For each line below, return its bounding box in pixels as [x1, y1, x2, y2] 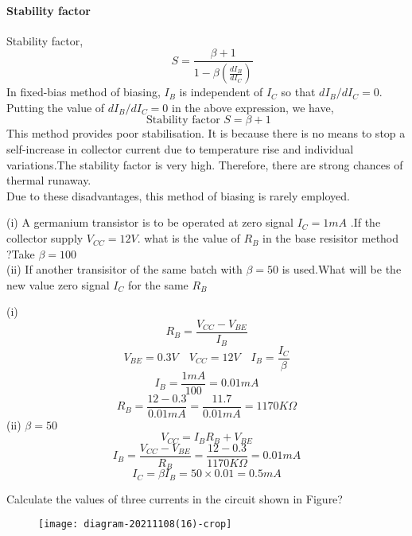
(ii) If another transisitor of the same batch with [6, 261, 243, 278]
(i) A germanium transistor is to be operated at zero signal [6, 214, 294, 231]
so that [281, 84, 316, 100]
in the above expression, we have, [172, 99, 334, 115]
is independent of [179, 84, 263, 100]
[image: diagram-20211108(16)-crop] [38, 519, 232, 530]
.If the [350, 214, 381, 231]
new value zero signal [6, 276, 110, 293]
